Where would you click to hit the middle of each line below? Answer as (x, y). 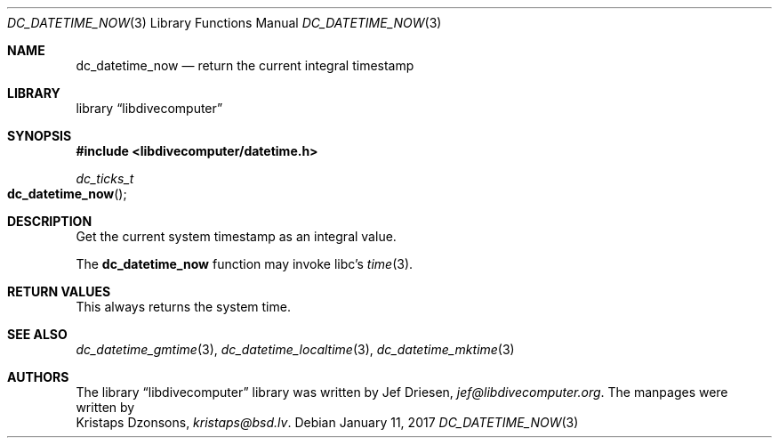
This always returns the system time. (183, 307)
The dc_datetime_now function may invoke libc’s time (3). (245, 264)
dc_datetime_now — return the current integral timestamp (245, 65)
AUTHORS (38, 377)
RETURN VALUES (59, 291)
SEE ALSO (37, 334)
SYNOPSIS (40, 136)
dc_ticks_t (105, 178)
